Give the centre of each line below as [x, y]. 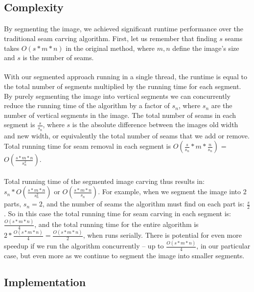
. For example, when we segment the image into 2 [172, 191]
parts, [13, 204]
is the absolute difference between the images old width [155, 124]
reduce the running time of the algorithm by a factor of [87, 105]
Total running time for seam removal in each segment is [87, 146]
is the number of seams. [58, 57]
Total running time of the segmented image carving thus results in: [104, 181]
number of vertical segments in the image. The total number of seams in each [120, 115]
